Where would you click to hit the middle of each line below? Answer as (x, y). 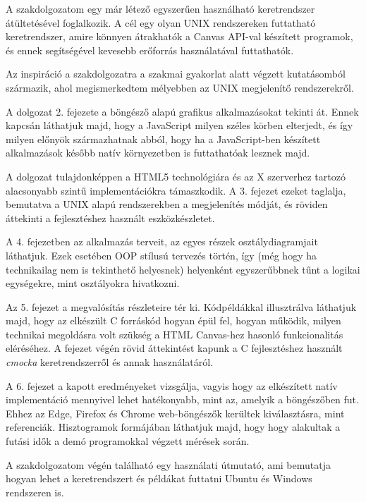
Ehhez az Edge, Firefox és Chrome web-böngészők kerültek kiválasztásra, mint (175, 413)
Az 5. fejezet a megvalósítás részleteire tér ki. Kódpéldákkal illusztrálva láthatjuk (181, 306)
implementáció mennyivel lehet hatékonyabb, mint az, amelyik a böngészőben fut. (182, 399)
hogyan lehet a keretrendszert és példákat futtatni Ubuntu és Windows (159, 478)
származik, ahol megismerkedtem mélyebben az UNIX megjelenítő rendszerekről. (180, 87)
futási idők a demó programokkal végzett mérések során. (128, 441)
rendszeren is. (35, 492)
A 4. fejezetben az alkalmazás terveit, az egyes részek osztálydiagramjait (162, 241)
